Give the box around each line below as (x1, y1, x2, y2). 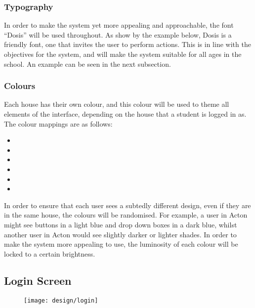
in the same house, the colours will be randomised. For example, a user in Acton (4, 210, 248, 220)
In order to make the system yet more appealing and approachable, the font (4, 20, 234, 30)
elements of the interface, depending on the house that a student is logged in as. (4, 109, 247, 119)
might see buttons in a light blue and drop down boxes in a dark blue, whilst (4, 219, 237, 229)
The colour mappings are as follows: (4, 118, 113, 129)
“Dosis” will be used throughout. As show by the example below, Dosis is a (4, 29, 232, 40)
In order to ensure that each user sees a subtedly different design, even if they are (4, 200, 251, 210)
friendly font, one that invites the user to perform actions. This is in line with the (4, 39, 251, 49)
